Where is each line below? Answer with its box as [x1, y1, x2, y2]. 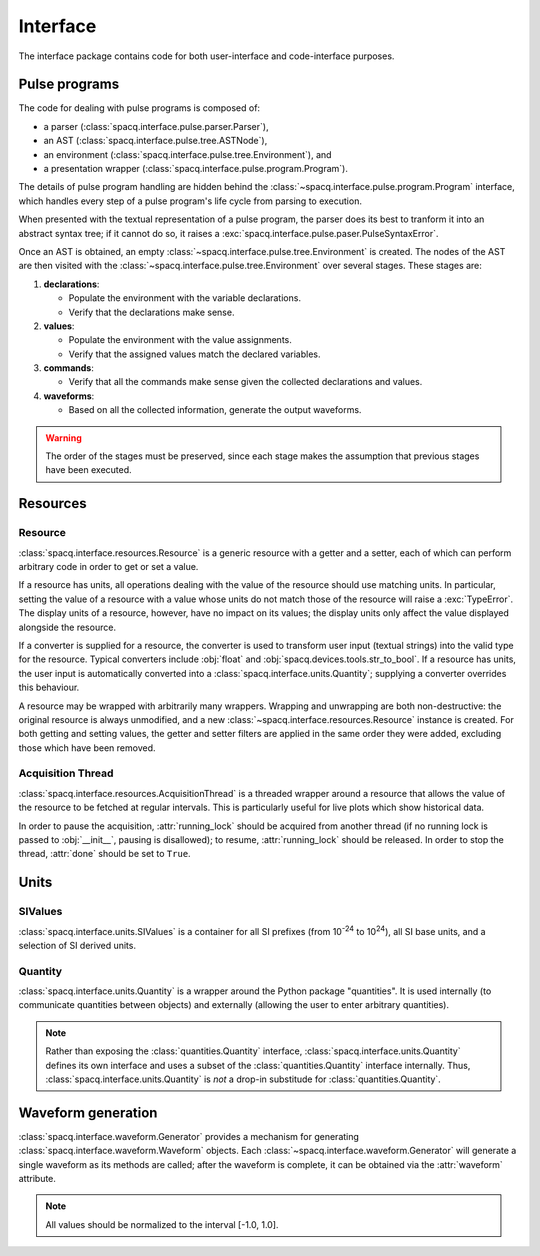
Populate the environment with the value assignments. [68, 334, 292, 346]
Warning [45, 431, 82, 444]
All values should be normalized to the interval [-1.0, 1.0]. [45, 1218, 279, 1230]
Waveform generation [18, 1104, 158, 1121]
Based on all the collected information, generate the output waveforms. [68, 404, 362, 416]
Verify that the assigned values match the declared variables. [68, 348, 321, 360]
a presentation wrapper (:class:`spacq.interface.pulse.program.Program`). [43, 163, 349, 175]
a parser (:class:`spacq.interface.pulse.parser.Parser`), [43, 120, 269, 132]
